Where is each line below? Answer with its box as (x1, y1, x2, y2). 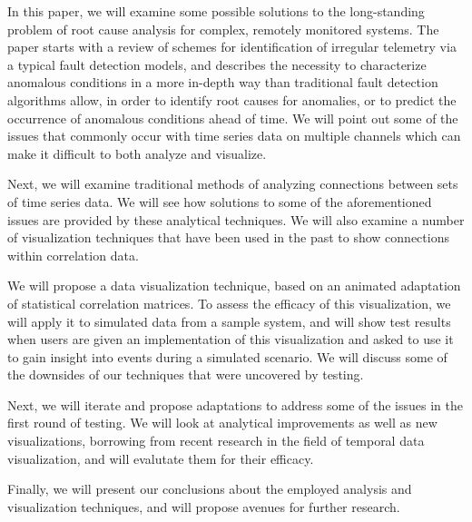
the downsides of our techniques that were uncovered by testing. (7, 365, 364, 384)
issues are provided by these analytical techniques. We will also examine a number (7, 210, 465, 229)
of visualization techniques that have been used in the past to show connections (7, 228, 449, 247)
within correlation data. (7, 245, 139, 264)
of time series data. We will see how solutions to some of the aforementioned (7, 192, 432, 211)
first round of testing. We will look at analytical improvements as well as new (7, 413, 438, 432)
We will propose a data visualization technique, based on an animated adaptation (7, 276, 461, 295)
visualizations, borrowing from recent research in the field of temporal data (7, 431, 425, 450)
